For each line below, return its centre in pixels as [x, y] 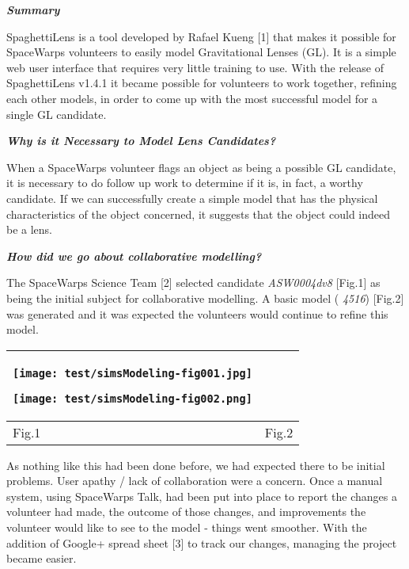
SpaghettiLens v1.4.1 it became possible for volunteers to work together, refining [202, 83]
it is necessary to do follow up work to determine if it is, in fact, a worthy [185, 183]
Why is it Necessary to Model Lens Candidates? [141, 141]
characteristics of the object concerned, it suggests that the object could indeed [199, 214]
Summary [33, 10]
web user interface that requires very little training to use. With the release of [195, 67]
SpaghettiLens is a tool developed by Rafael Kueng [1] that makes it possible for [201, 36]
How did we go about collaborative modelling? [134, 256]
